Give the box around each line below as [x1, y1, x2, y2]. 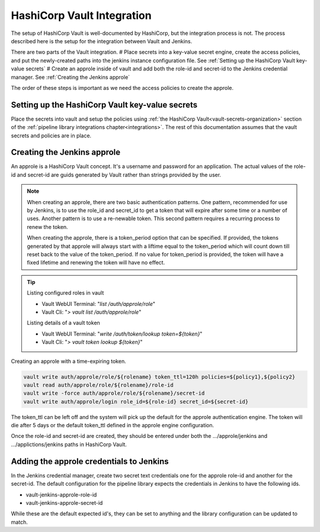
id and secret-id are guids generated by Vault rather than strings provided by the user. [11, 171, 222, 178]
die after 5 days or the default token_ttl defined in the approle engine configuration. [11, 422, 215, 429]
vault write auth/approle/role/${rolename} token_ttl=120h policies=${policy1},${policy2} [23, 373, 296, 380]
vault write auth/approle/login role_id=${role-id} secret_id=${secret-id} [23, 398, 249, 405]
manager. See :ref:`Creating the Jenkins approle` [11, 73, 130, 80]
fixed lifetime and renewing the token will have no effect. [27, 259, 165, 266]
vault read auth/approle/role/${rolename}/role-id [23, 382, 174, 388]
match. [11, 518, 28, 525]
